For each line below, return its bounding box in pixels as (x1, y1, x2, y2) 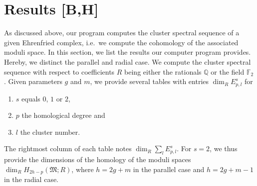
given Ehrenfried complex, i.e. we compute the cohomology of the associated (4, 37, 239, 47)
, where (71, 164, 94, 174)
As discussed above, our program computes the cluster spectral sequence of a (4, 27, 240, 38)
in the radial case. (4, 174, 59, 185)
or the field (211, 66, 245, 77)
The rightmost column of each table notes (4, 143, 132, 154)
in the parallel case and (133, 164, 205, 174)
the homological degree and (21, 110, 105, 120)
